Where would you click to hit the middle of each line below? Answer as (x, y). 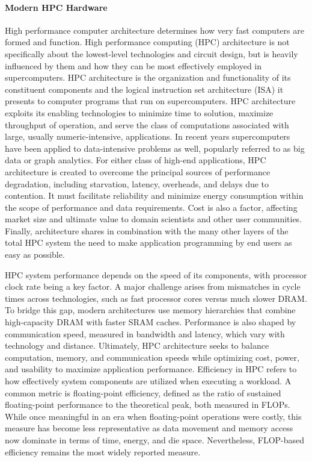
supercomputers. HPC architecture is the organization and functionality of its (148, 77)
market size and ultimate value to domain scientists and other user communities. (154, 219)
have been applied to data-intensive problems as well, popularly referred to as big (155, 148)
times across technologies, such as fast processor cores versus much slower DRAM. (156, 298)
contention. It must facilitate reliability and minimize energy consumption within (154, 195)
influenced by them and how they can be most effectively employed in (133, 65)
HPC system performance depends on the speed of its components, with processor (156, 274)
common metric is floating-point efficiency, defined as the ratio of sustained (143, 392)
